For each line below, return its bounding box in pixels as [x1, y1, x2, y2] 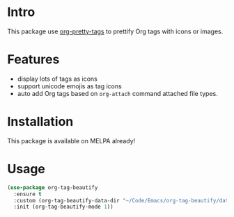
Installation [7, 114, 74, 129]
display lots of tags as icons [17, 74, 97, 83]
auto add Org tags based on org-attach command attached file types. [17, 89, 218, 97]
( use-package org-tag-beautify [7, 184, 98, 191]
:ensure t [13, 191, 42, 198]
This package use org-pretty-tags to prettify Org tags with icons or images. [7, 27, 224, 35]
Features [7, 51, 60, 67]
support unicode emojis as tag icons [17, 81, 122, 90]
